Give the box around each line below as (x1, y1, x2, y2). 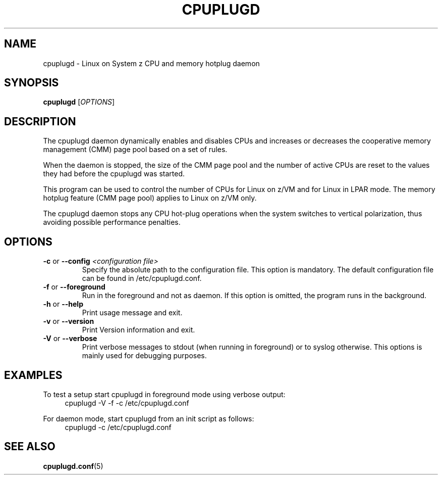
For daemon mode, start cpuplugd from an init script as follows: (43, 414, 254, 423)
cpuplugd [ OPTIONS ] (43, 98, 115, 107)
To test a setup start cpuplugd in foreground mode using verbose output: (43, 390, 286, 399)
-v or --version (43, 317, 94, 326)
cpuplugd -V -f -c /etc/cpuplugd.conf (65, 398, 189, 407)
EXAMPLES (4, 368, 63, 381)
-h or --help (43, 300, 83, 309)
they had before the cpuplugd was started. (43, 169, 185, 178)
